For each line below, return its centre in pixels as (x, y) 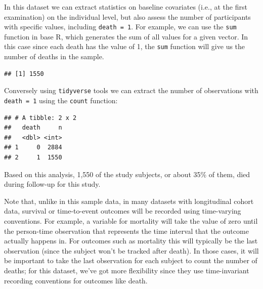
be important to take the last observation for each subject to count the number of (131, 260)
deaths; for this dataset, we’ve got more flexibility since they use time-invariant (127, 270)
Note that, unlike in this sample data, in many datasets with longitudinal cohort (129, 201)
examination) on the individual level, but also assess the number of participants (127, 16)
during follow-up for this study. (52, 184)
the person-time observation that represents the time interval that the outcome (126, 231)
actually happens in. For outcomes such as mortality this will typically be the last (131, 241)
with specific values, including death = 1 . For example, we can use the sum (120, 27)
